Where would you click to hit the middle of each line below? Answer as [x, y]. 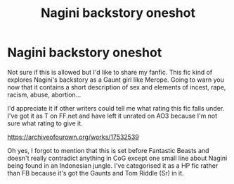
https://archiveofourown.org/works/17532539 [73, 137]
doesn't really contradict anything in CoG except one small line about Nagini [117, 158]
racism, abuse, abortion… [44, 94]
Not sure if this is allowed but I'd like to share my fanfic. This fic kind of [110, 72]
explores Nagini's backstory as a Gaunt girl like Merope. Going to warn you [116, 80]
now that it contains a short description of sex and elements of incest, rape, [117, 87]
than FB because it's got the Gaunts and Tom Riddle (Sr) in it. [96, 173]
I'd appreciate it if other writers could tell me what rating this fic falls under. [116, 108]
